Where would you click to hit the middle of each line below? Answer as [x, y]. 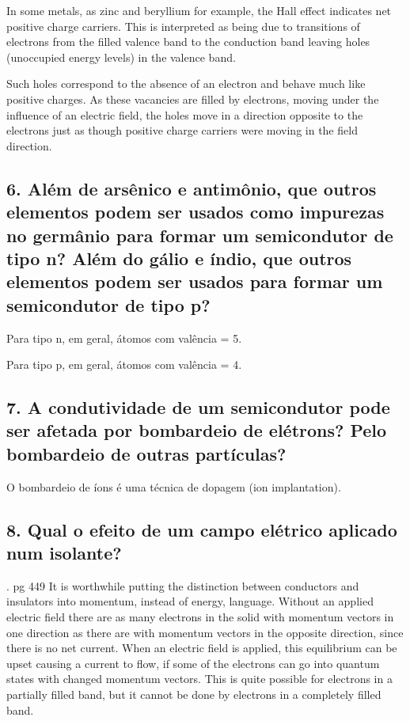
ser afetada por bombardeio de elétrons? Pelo [197, 430]
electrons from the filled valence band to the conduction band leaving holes [188, 42]
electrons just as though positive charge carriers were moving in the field [182, 130]
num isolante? [64, 553]
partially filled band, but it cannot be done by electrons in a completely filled [194, 694]
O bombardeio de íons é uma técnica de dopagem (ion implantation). [174, 486]
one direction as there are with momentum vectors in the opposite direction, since [205, 632]
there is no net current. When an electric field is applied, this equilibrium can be [202, 648]
